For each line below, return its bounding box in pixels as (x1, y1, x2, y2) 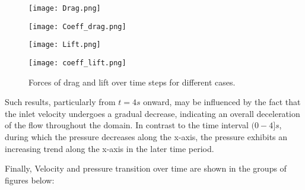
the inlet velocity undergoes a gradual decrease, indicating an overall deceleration (5, 107, 300, 119)
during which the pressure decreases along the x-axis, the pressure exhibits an (5, 131, 288, 142)
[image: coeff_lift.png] (28, 58, 126, 67)
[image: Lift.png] (28, 40, 101, 49)
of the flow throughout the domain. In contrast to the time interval (5, 119, 249, 131)
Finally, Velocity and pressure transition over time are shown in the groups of (5, 162, 287, 175)
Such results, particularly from (5, 96, 116, 108)
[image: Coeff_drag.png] (28, 22, 126, 31)
